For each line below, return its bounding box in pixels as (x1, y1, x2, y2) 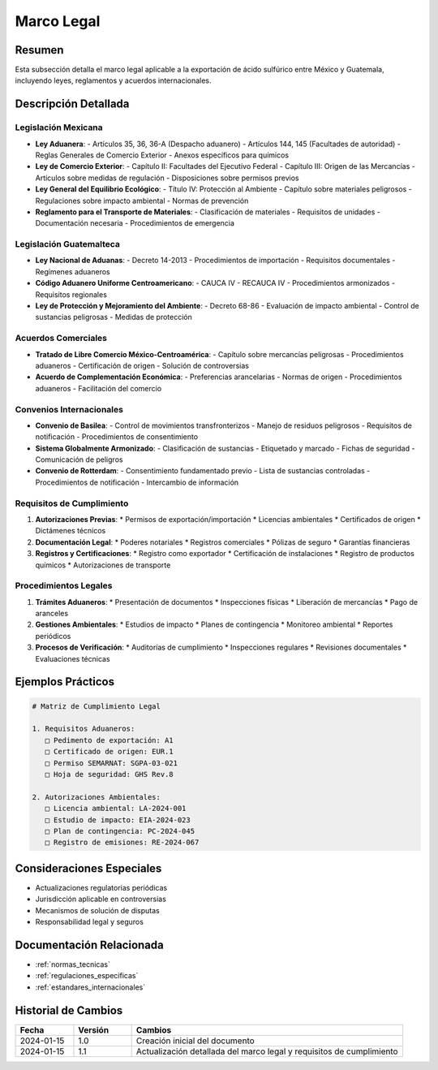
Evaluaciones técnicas (35, 654, 110, 663)
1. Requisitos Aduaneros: (32, 724, 135, 734)
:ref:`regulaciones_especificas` (35, 971, 139, 981)
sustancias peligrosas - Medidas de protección (35, 313, 192, 322)
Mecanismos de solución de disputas (35, 905, 160, 915)
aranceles (35, 609, 69, 619)
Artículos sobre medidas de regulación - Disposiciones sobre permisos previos (35, 173, 299, 183)
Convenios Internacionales (15, 403, 123, 415)
